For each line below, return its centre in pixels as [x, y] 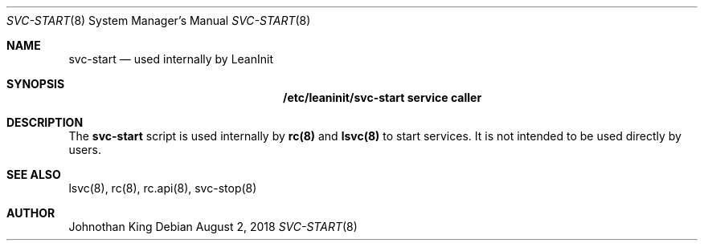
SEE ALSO [34, 174]
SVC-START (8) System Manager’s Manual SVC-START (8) [159, 20]
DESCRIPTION [45, 122]
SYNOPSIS [36, 84]
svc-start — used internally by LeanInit [171, 59]
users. [85, 150]
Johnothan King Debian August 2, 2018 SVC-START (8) [213, 227]
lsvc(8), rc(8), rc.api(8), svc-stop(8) [163, 188]
